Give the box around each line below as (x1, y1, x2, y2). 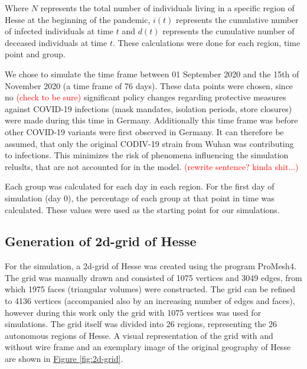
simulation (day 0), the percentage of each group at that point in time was (5, 191, 275, 204)
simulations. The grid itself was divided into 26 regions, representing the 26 (5, 318, 277, 330)
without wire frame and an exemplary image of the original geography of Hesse (5, 341, 291, 353)
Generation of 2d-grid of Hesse (5, 232, 197, 250)
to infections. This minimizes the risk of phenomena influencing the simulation (5, 149, 289, 161)
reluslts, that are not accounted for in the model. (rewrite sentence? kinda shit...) (5, 160, 299, 172)
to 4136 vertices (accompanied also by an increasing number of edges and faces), (5, 295, 295, 307)
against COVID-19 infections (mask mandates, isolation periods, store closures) (5, 102, 292, 115)
